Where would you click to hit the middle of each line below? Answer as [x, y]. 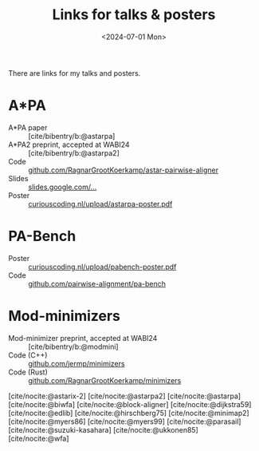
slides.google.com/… [63, 187]
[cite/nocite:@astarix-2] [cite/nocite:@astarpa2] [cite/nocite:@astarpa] [125, 396]
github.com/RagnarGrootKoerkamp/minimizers [105, 380]
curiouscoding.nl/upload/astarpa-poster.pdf [100, 204]
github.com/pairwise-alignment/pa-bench [97, 283]
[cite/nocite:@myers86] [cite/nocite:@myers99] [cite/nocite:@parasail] [125, 421]
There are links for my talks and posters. [75, 73]
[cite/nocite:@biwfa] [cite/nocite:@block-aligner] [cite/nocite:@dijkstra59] [130, 404]
